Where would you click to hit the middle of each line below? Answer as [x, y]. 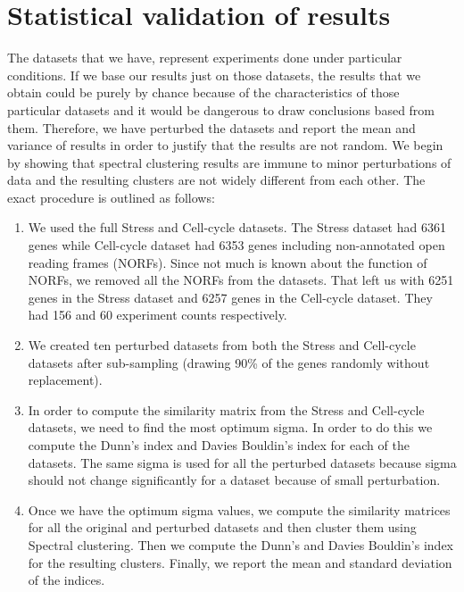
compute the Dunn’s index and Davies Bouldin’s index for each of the [219, 445]
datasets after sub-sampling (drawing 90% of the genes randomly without [229, 362]
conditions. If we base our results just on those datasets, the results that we [214, 75]
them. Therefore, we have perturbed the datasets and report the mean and [211, 127]
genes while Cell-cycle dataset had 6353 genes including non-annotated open [236, 245]
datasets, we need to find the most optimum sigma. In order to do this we [230, 427]
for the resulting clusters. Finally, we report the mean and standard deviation [240, 562]
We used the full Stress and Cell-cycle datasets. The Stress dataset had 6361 [237, 227]
